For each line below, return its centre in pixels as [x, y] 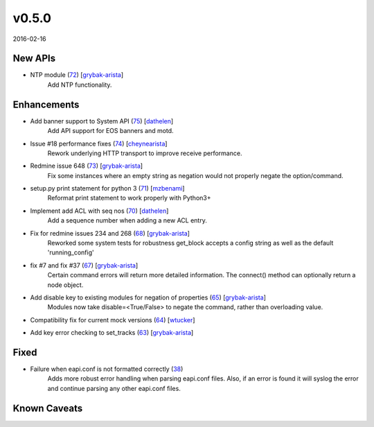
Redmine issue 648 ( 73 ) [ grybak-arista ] [87, 166]
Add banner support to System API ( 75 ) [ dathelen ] [102, 121]
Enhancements [46, 104]
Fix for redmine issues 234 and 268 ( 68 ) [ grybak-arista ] [110, 233]
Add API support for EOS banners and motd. [110, 131]
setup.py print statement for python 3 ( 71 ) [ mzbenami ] [107, 189]
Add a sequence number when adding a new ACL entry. [127, 220]
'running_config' [71, 252]
